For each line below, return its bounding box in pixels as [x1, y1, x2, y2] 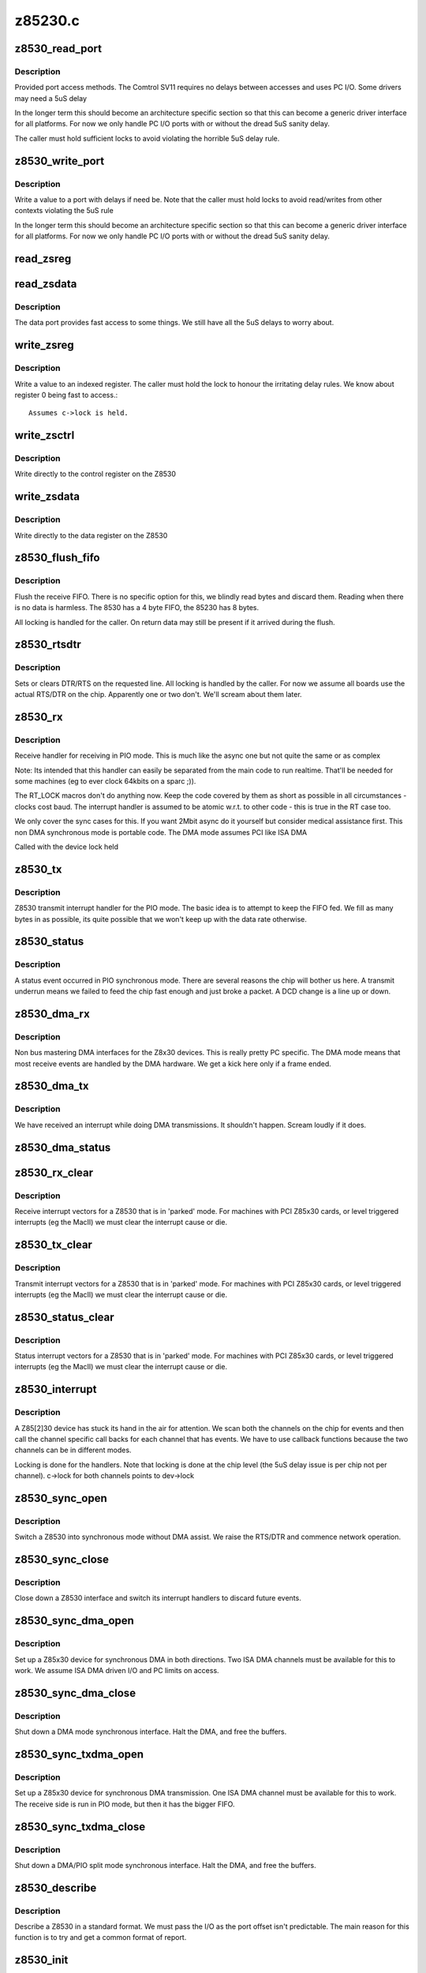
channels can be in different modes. [14, 1445, 132, 1455]
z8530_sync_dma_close [14, 1686, 136, 1700]
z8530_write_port [14, 154, 105, 167]
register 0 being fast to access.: [14, 390, 118, 399]
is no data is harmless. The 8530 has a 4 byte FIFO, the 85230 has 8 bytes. [14, 603, 260, 612]
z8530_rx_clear [14, 1166, 94, 1179]
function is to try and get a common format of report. [14, 1933, 187, 1942]
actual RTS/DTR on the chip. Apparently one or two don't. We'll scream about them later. [14, 690, 303, 699]
